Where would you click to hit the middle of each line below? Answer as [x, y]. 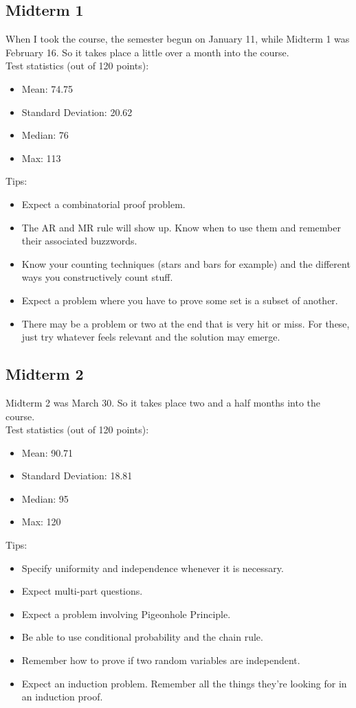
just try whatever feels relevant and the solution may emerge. [151, 337]
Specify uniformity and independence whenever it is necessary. [153, 568]
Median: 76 [45, 135]
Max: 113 [41, 158]
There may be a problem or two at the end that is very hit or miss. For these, [186, 323]
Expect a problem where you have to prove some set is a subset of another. [180, 300]
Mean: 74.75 [47, 88]
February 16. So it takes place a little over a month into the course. [147, 52]
